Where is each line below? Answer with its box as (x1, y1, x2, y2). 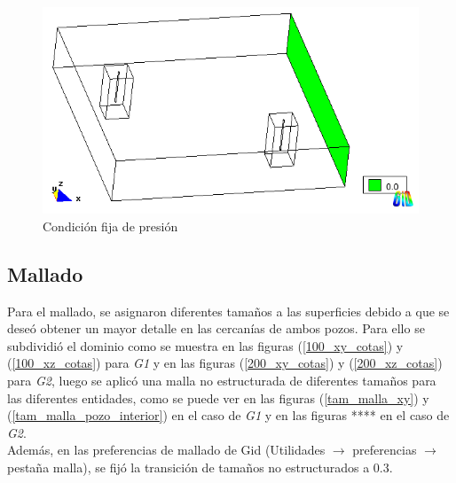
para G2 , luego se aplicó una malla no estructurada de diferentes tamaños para (7, 370, 436, 389)
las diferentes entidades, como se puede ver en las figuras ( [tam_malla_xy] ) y (7, 388, 429, 407)
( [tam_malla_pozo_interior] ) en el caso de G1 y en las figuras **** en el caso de (7, 406, 450, 425)
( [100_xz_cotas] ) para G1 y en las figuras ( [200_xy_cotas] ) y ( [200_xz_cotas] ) (7, 354, 443, 372)
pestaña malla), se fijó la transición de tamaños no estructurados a (7, 457, 370, 476)
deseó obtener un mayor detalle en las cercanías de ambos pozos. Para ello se (7, 319, 425, 338)
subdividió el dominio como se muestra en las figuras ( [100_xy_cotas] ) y (7, 336, 404, 354)
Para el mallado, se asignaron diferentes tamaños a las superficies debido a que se (7, 301, 450, 320)
